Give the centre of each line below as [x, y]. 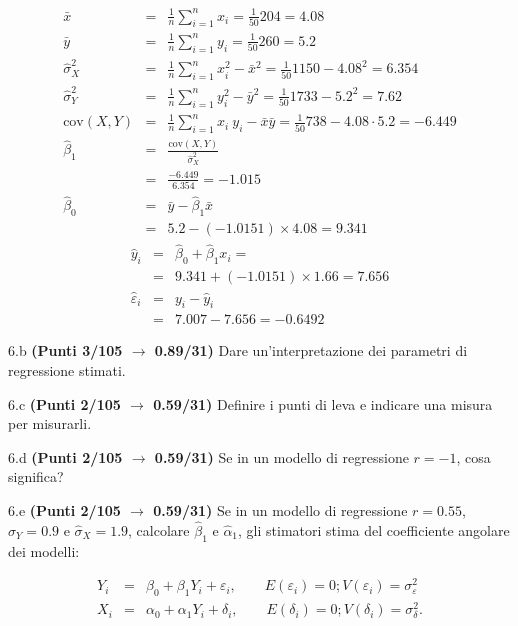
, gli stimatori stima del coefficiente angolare [374, 529]
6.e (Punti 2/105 [64, 509]
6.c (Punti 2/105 [64, 403]
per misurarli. [50, 423]
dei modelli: [44, 550]
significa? [36, 476]
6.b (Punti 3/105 [65, 350]
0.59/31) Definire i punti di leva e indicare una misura [323, 403]
